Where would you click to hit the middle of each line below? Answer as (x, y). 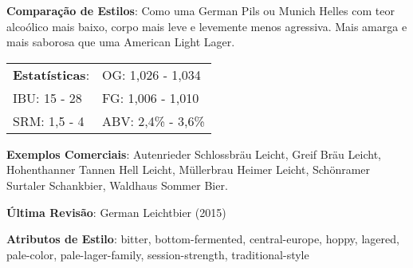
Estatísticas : (51, 74)
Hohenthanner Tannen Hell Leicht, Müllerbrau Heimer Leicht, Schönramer (189, 169)
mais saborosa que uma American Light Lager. (121, 42)
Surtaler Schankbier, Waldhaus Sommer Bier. (117, 185)
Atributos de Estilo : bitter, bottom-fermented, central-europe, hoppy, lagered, (203, 239)
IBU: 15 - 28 (47, 97)
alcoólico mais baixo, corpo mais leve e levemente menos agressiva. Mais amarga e (207, 26)
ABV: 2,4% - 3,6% (153, 120)
